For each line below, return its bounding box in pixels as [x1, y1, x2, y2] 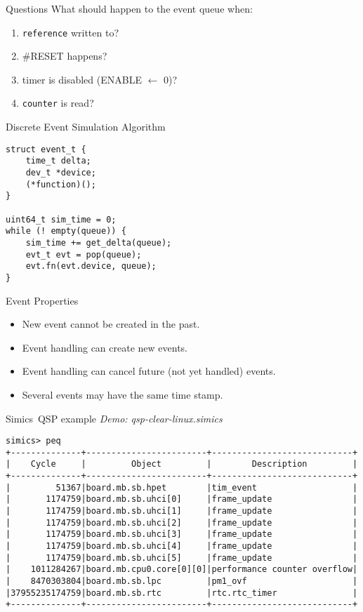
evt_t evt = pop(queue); [25, 249, 142, 260]
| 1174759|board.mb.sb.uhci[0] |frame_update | [6, 494, 358, 505]
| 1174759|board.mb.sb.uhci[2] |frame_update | [6, 517, 358, 528]
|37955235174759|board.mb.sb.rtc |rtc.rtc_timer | [6, 587, 358, 598]
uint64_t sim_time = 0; [6, 214, 117, 225]
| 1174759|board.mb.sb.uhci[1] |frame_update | [6, 506, 358, 517]
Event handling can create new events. [22, 340, 187, 354]
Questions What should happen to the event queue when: [6, 1, 253, 15]
